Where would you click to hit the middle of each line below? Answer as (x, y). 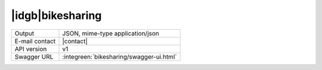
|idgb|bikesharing (56, 15)
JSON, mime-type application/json (111, 33)
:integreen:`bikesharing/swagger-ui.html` (120, 56)
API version (31, 49)
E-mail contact (35, 41)
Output (24, 33)
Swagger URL (34, 56)
